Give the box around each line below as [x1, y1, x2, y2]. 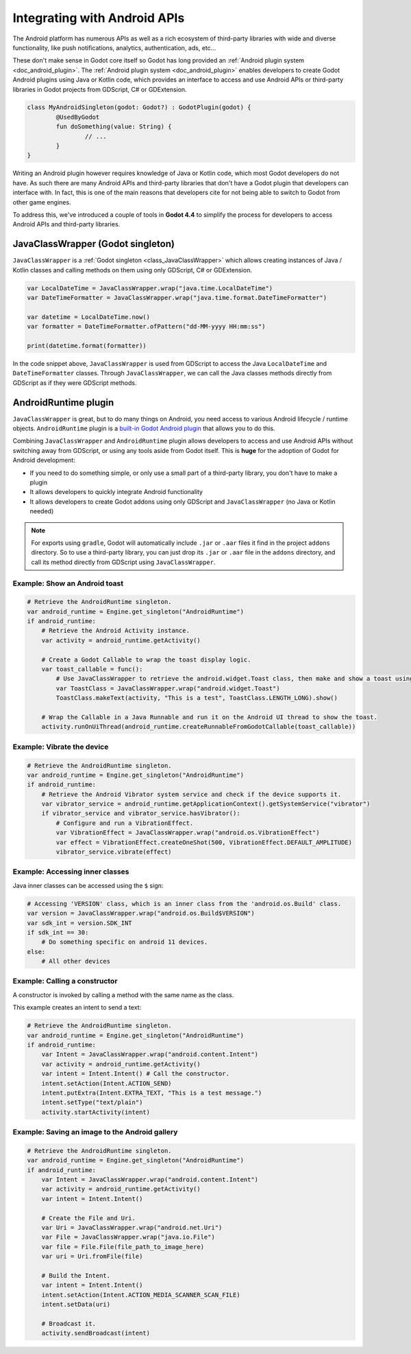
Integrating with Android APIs [12, 10, 185, 25]
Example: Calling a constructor [12, 977, 118, 986]
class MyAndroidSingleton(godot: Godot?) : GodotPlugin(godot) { [27, 104, 251, 111]
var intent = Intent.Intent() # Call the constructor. [41, 1070, 229, 1077]
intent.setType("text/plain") [41, 1099, 143, 1106]
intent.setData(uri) [41, 1300, 111, 1309]
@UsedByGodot [55, 113, 100, 121]
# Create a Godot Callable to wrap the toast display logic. [41, 655, 251, 664]
